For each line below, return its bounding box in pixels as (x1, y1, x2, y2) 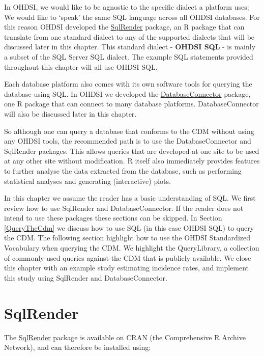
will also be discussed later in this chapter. (4, 108, 137, 119)
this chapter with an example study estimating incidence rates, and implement (4, 262, 249, 273)
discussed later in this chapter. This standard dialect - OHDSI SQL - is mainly (4, 41, 256, 52)
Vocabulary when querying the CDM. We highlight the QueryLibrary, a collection (4, 242, 259, 253)
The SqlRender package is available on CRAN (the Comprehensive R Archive (4, 332, 246, 342)
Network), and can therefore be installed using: (4, 342, 151, 352)
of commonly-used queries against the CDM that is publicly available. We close (4, 252, 251, 263)
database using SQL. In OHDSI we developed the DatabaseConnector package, (4, 88, 251, 99)
